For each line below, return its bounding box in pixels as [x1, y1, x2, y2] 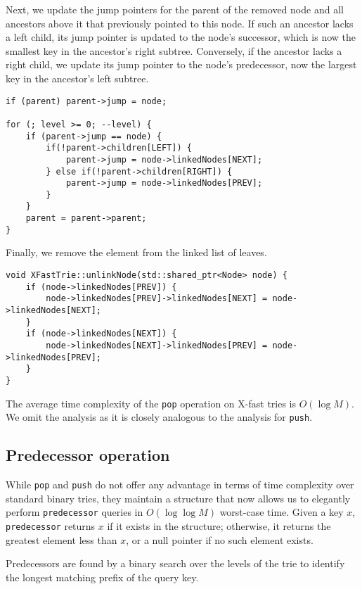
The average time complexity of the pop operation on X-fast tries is [6, 395, 297, 410]
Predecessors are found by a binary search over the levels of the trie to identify [6, 556, 345, 571]
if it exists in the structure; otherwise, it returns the [107, 519, 331, 533]
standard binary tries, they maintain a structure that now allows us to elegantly [6, 490, 351, 505]
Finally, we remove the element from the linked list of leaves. [6, 245, 267, 260]
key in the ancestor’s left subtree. [6, 70, 149, 85]
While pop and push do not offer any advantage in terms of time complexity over [6, 477, 354, 492]
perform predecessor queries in [6, 505, 143, 519]
